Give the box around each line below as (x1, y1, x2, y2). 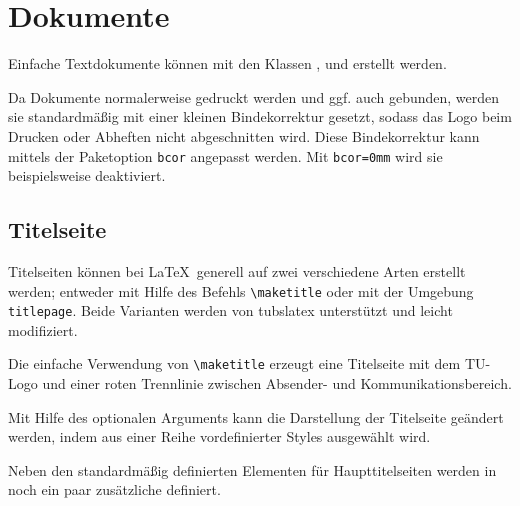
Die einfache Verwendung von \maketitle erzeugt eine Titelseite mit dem (8, 353, 461, 374)
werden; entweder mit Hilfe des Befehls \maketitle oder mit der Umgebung (8, 280, 474, 301)
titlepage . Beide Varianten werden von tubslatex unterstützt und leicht (8, 300, 453, 321)
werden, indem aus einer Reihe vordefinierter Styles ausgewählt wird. (8, 426, 431, 447)
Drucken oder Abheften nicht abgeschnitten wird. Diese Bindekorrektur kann (8, 125, 480, 146)
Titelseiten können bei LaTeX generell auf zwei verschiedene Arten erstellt (8, 260, 466, 281)
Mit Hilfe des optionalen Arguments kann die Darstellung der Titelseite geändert (8, 406, 504, 427)
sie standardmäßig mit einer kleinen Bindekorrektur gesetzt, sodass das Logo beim (8, 106, 512, 127)
